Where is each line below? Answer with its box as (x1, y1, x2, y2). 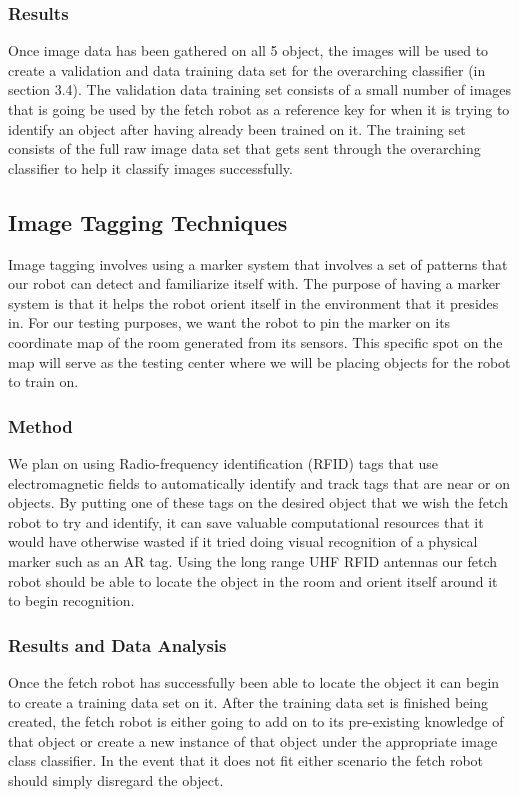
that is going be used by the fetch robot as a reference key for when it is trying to (8, 99, 510, 119)
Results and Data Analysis (8, 632, 227, 657)
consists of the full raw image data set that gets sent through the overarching (8, 138, 481, 159)
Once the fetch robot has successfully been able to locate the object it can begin (8, 671, 500, 692)
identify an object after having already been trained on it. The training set (8, 118, 466, 139)
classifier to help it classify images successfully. (8, 157, 293, 178)
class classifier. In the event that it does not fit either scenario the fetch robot (8, 750, 484, 771)
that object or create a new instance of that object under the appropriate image (8, 730, 498, 751)
